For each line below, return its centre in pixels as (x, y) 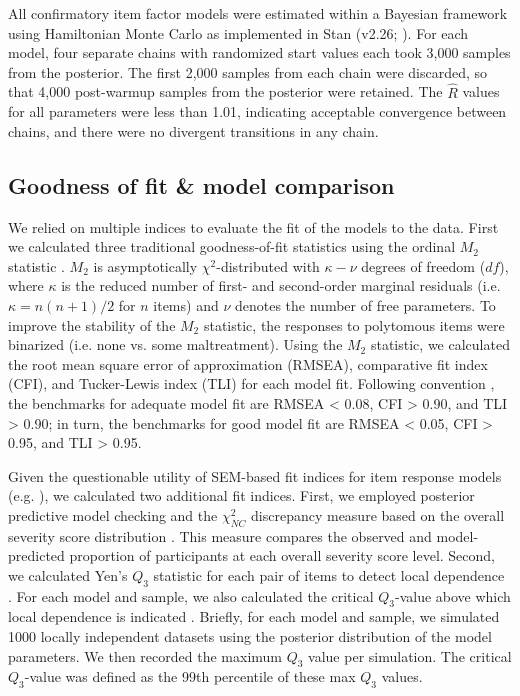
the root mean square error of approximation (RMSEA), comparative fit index (248, 363)
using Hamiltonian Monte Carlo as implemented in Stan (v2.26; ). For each (238, 32)
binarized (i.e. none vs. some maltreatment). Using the (175, 344)
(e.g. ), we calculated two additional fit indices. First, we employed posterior (241, 495)
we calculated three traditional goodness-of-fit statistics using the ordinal (232, 246)
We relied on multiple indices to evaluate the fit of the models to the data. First (253, 226)
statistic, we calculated (440, 344)
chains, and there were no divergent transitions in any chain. (193, 130)
